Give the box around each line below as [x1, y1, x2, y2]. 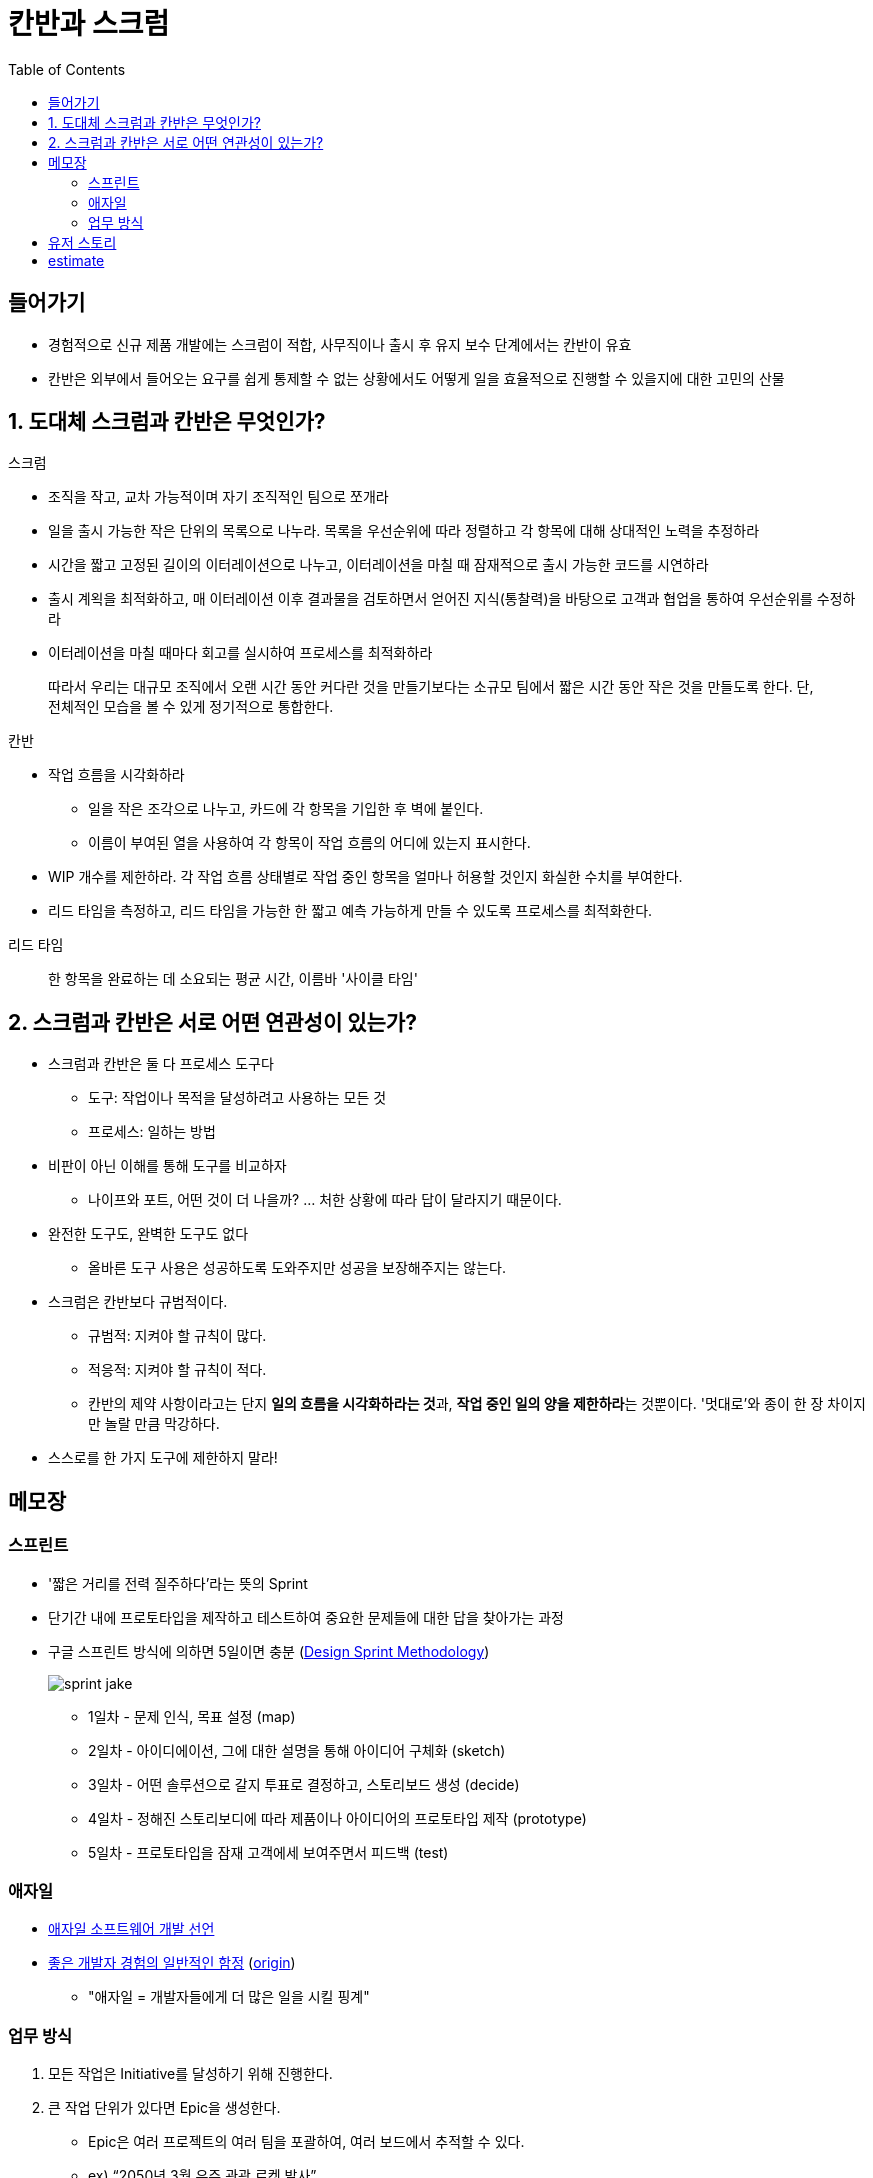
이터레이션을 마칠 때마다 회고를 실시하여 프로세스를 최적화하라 [48, 644, 433, 662]
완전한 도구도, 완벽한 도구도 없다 [48, 1225, 249, 1243]
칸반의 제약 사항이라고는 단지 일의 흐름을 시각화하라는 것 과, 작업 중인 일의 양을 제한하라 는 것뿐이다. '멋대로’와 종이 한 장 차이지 [88, 1395, 866, 1413]
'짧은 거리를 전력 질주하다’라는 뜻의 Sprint [48, 1574, 308, 1592]
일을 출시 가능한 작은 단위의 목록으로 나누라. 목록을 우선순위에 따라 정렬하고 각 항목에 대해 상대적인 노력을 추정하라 [48, 522, 760, 540]
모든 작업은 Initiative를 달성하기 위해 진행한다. [48, 2065, 333, 2082]
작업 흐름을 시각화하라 [48, 766, 185, 784]
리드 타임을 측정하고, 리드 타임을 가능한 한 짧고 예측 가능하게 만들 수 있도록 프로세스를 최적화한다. [48, 902, 653, 920]
